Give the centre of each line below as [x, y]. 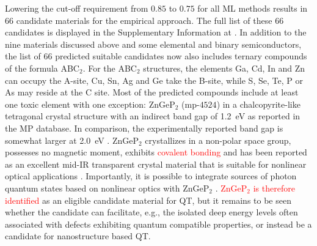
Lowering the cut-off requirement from [77, 8]
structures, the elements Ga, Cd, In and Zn [224, 68]
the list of [23, 56]
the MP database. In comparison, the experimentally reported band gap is [144, 128]
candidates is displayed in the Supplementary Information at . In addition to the [156, 32]
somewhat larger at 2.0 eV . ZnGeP [72, 140]
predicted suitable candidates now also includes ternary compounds [181, 56]
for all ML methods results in [253, 8]
